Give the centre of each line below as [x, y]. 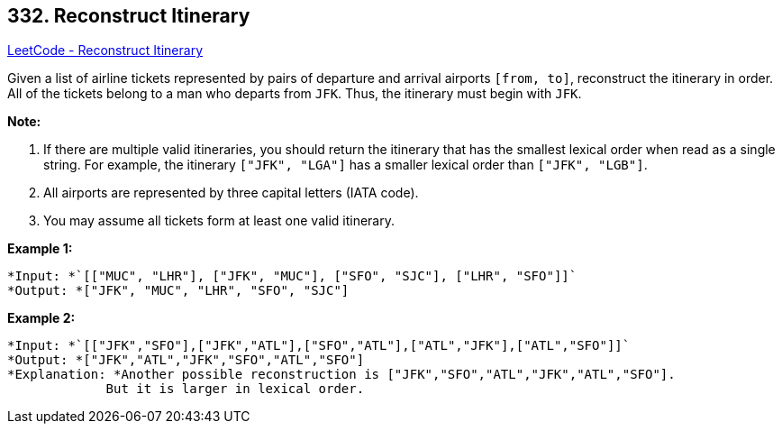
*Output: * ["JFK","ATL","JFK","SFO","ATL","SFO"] [186, 360]
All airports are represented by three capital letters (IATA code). [231, 193]
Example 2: [41, 318]
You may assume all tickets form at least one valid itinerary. [219, 221]
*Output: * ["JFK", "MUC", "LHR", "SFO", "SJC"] [178, 291]
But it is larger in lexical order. [235, 389]
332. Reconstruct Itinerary [129, 16]
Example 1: [40, 249]
